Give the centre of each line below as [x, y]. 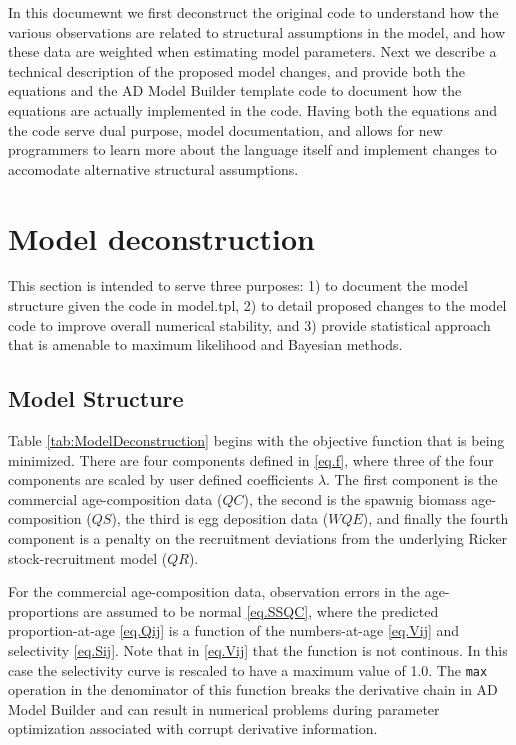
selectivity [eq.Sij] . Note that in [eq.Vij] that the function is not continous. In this [258, 649]
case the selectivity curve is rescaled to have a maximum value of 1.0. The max [248, 669]
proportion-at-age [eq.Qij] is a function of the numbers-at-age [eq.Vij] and [234, 630]
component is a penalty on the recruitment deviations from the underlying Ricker [258, 538]
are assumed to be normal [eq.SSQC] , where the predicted [261, 610]
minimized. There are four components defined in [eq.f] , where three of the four [251, 459]
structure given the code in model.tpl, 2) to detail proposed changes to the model [257, 305]
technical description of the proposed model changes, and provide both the [236, 70]
